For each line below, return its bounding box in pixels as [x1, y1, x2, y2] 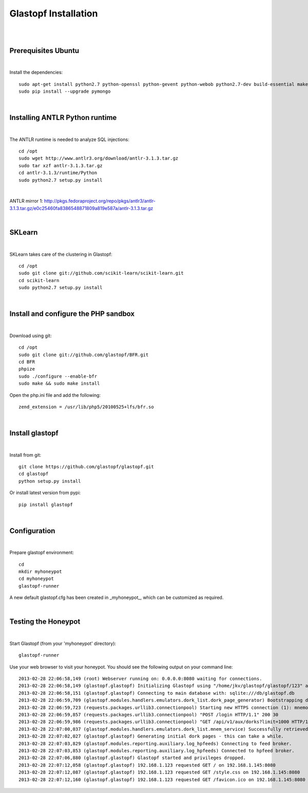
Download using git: [9, 332, 52, 339]
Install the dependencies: [9, 69, 63, 76]
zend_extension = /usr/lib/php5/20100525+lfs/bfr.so [18, 404, 154, 410]
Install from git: [9, 452, 42, 458]
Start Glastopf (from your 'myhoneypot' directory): [9, 640, 117, 646]
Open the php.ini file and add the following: [9, 392, 101, 398]
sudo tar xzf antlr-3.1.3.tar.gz [18, 163, 103, 168]
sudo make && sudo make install [18, 381, 100, 386]
